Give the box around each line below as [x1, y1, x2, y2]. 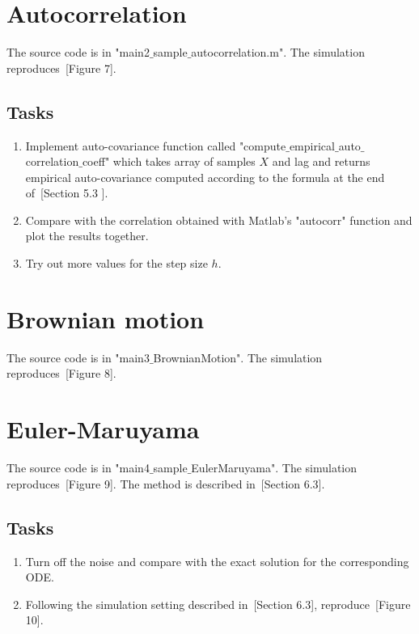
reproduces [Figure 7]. [6, 59, 116, 76]
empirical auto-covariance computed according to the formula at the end [25, 168, 385, 185]
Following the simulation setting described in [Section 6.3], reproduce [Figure [25, 595, 411, 612]
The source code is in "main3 [6, 349, 150, 366]
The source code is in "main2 [6, 44, 150, 61]
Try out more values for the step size [25, 255, 208, 272]
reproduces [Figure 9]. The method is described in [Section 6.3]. [6, 475, 325, 492]
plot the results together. [25, 227, 149, 244]
